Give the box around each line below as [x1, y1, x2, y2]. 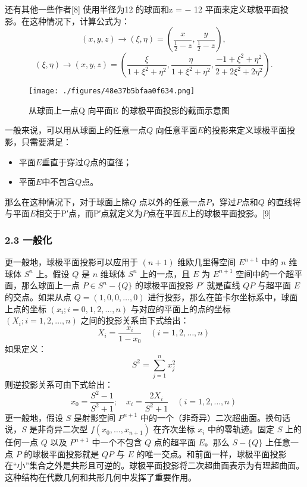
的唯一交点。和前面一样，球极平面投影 [136, 447, 287, 460]
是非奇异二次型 [29, 423, 88, 435]
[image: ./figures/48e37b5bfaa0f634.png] [29, 87, 195, 96]
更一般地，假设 [5, 411, 63, 423]
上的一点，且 [140, 267, 190, 279]
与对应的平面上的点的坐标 [130, 302, 231, 315]
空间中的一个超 [236, 267, 295, 279]
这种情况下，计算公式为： [29, 14, 130, 27]
